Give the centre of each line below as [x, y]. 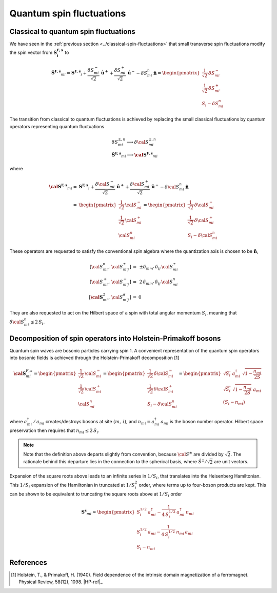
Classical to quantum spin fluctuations [73, 32]
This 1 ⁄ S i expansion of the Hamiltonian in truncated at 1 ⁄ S [72, 486]
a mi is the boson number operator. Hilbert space [212, 422]
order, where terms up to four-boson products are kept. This [202, 485]
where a [18, 421]
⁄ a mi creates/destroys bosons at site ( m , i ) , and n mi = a [94, 422]
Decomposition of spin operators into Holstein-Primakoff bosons [115, 338]
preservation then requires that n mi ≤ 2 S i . [54, 431]
